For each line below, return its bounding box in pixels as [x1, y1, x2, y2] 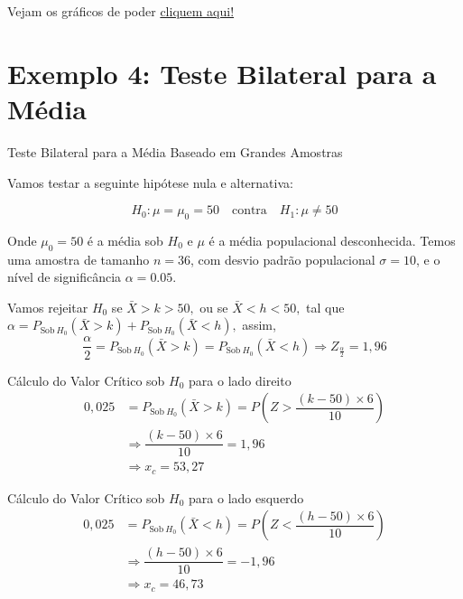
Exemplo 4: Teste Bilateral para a [7, 54, 437, 91]
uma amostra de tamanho [7, 249, 150, 268]
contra [231, 204, 267, 218]
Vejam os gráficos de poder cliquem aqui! [7, 2, 235, 20]
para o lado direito [189, 370, 292, 389]
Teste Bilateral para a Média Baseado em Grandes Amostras [7, 142, 343, 161]
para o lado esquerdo [189, 488, 304, 507]
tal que [306, 297, 345, 316]
